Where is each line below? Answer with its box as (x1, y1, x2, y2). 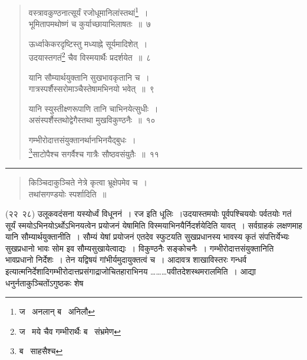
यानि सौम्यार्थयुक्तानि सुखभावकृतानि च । (28, 71, 150, 83)
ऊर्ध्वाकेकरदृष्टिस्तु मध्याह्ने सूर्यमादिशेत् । (28, 37, 148, 49)
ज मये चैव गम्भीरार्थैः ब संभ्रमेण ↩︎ (19, 325, 121, 337)
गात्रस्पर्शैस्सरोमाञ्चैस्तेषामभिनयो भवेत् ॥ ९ (28, 82, 154, 95)
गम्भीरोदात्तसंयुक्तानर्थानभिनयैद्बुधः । (28, 134, 136, 146)
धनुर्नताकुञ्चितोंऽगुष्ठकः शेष (5, 276, 84, 289)
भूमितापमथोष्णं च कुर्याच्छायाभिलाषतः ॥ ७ (28, 18, 151, 30)
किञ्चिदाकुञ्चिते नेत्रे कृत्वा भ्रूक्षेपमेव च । (28, 176, 147, 188)
